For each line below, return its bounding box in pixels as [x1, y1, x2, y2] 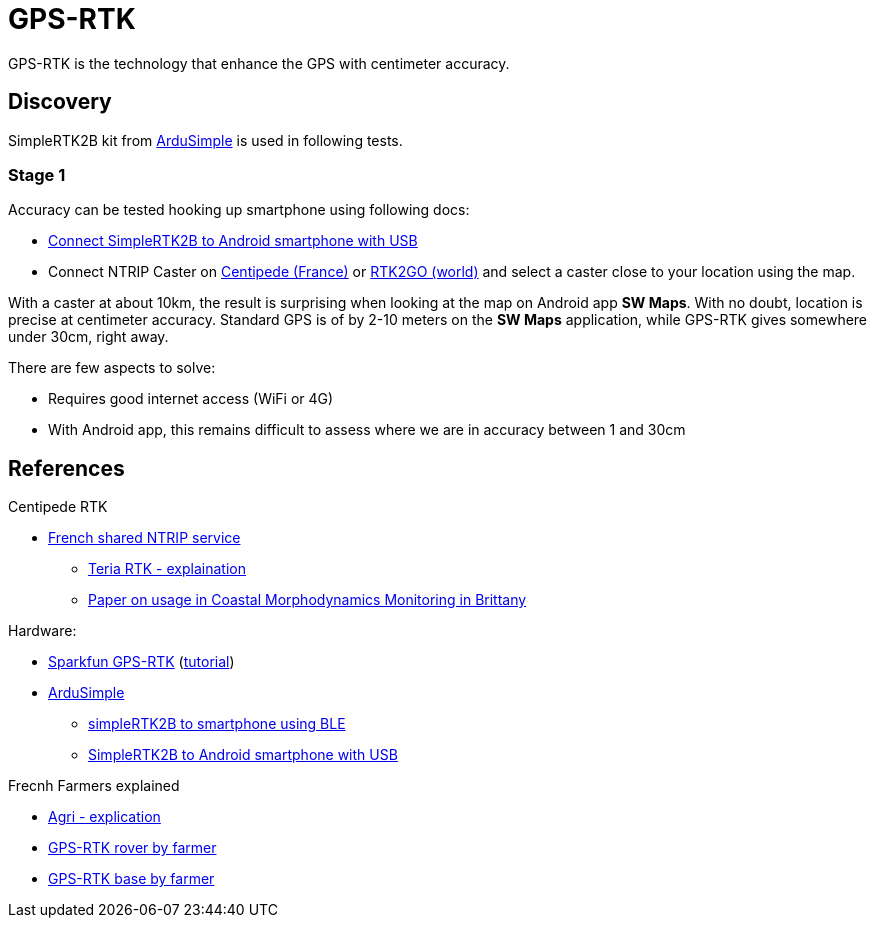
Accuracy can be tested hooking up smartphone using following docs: [8, 201, 470, 219]
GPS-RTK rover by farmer [48, 839, 217, 857]
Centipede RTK [8, 498, 108, 516]
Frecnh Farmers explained [8, 777, 180, 795]
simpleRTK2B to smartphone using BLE [88, 715, 346, 733]
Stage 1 [8, 164, 66, 185]
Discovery [8, 89, 112, 115]
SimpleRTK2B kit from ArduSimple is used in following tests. [8, 131, 403, 149]
